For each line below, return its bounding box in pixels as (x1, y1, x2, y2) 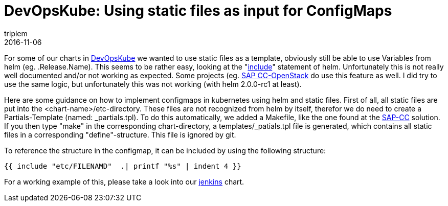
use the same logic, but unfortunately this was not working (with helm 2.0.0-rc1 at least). (4, 79, 302, 88)
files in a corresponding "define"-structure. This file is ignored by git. (4, 130, 236, 139)
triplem (4, 29, 28, 38)
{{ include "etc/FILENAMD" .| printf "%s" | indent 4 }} (4, 162, 241, 170)
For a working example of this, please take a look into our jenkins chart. (4, 177, 244, 186)
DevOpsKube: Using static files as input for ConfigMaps (4, 2, 392, 19)
